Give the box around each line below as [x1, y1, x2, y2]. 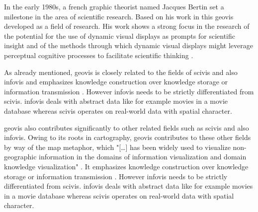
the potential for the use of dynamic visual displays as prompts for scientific [4, 30, 235, 41]
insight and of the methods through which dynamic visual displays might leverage [4, 40, 253, 51]
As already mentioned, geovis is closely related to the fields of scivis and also [4, 67, 238, 77]
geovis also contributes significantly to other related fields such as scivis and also [4, 122, 249, 133]
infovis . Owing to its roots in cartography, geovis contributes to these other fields [4, 132, 251, 142]
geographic [4, 151, 37, 162]
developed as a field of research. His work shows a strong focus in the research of [4, 21, 250, 31]
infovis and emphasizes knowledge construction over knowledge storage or [4, 76, 228, 87]
